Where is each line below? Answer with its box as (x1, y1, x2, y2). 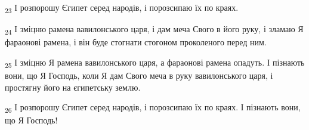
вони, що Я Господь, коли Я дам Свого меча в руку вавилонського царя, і (5, 69, 273, 81)
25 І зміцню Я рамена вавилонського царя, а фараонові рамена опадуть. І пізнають (5, 55, 305, 70)
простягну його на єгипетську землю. (5, 81, 141, 93)
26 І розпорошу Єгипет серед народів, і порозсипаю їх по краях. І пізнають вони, (5, 101, 301, 114)
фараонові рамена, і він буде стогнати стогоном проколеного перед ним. (5, 36, 267, 48)
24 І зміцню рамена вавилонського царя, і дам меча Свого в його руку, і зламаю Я (5, 23, 304, 36)
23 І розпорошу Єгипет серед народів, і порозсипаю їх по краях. (5, 1, 239, 15)
